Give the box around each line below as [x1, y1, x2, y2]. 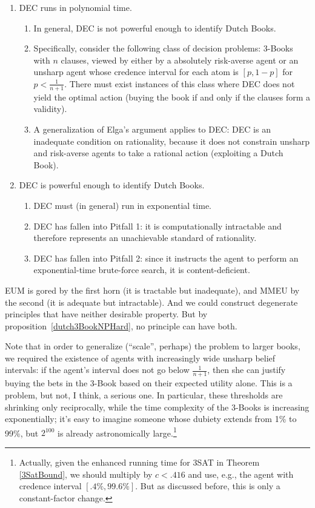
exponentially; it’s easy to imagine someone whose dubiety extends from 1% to [5, 412, 297, 425]
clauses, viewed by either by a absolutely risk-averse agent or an [61, 53, 299, 66]
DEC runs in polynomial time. [19, 1, 132, 13]
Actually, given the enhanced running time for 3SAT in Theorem [19, 455, 260, 468]
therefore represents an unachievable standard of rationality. [33, 231, 257, 244]
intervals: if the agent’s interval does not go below [5, 363, 190, 376]
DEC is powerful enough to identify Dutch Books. [19, 179, 205, 191]
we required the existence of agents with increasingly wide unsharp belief [5, 351, 276, 364]
